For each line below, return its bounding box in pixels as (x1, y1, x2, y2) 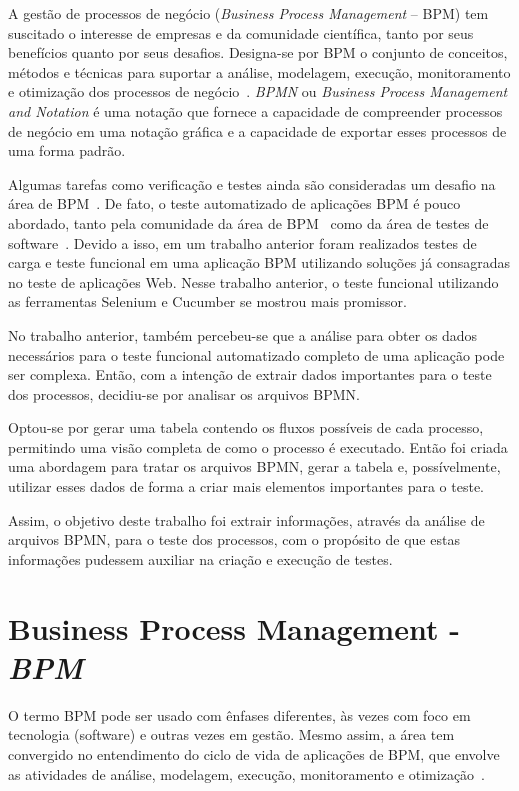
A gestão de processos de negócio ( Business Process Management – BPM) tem (8, 3, 489, 23)
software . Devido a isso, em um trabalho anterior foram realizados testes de (8, 232, 477, 253)
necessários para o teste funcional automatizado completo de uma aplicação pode (8, 344, 505, 365)
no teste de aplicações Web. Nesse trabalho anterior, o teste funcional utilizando (8, 271, 499, 292)
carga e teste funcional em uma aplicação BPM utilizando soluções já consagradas (8, 252, 511, 273)
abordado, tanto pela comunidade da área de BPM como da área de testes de (8, 212, 489, 233)
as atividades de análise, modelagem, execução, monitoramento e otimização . (8, 763, 486, 784)
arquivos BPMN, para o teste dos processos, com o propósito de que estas (8, 529, 460, 550)
